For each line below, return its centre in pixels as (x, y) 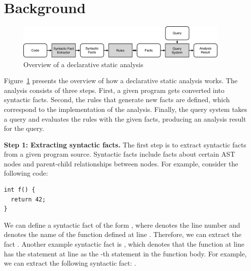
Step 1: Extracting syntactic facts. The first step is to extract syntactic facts (125, 144)
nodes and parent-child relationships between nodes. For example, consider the (121, 163)
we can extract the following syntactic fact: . (70, 263)
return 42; (28, 199)
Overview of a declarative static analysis (83, 64)
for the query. (24, 128)
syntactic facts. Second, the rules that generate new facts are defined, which (117, 99)
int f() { (20, 190)
